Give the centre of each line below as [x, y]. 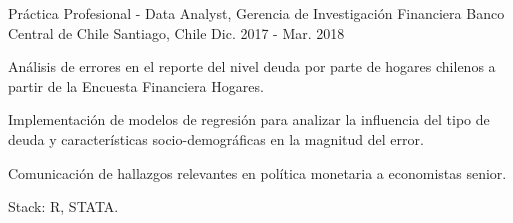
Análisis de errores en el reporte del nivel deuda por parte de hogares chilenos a [252, 66]
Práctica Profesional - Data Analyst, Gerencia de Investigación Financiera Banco [256, 13]
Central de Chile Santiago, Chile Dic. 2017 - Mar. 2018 [176, 32]
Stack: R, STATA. [63, 206]
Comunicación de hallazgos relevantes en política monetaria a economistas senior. [257, 172]
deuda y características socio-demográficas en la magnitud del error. [216, 138]
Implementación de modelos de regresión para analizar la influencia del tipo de [249, 119]
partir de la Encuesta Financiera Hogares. [136, 85]
